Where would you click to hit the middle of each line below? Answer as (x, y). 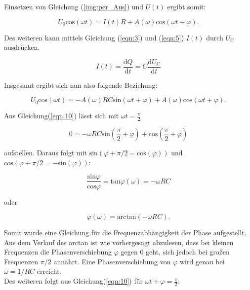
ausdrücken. (22, 47)
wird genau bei (202, 261)
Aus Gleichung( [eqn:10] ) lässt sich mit (62, 116)
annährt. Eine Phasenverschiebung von (112, 261)
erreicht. (49, 271)
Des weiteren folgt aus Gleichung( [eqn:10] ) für (73, 281)
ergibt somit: (187, 6)
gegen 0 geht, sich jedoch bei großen (175, 252)
